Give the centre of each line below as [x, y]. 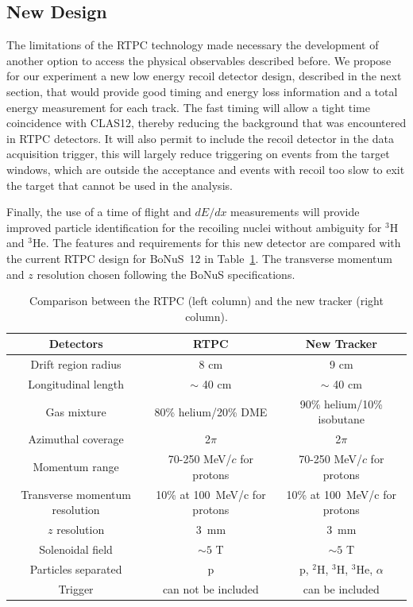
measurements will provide [295, 212]
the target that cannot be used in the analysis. [120, 185]
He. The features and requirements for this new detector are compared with [216, 243]
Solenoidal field [76, 549]
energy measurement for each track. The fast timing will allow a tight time [188, 107]
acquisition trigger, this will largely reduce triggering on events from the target [198, 154]
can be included [341, 588]
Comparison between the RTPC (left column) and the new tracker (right [206, 301]
